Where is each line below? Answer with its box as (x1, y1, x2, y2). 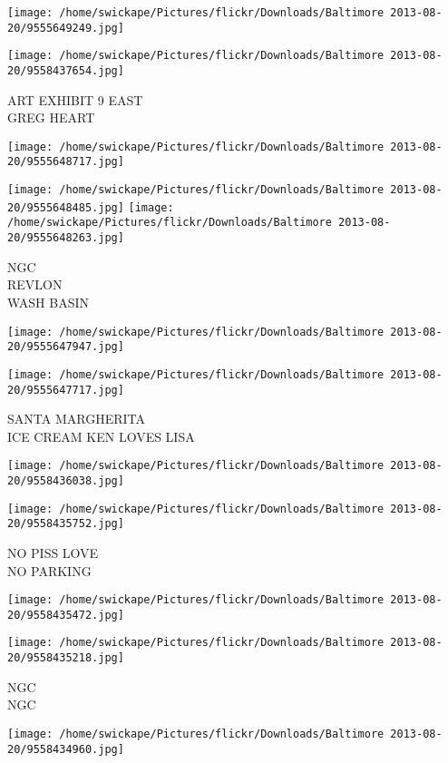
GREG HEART (7, 108, 95, 127)
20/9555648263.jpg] (7, 231, 124, 245)
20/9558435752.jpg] (7, 517, 124, 531)
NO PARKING (7, 561, 92, 580)
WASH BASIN (7, 292, 90, 311)
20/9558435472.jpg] (7, 608, 124, 621)
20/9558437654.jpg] (7, 64, 124, 77)
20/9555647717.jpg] (7, 383, 124, 396)
